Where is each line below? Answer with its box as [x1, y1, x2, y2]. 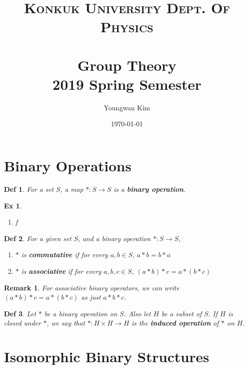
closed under [4, 318, 41, 328]
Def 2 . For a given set [4, 233, 72, 243]
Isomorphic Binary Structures [4, 347, 209, 367]
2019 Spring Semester [52, 74, 202, 94]
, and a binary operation [78, 233, 151, 243]
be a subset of [161, 308, 202, 318]
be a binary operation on [44, 308, 118, 318]
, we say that [46, 318, 85, 328]
